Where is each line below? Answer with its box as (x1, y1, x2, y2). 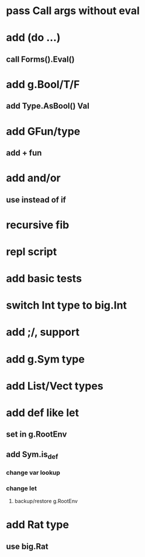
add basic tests (6, 272, 82, 285)
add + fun (6, 148, 42, 158)
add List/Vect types (6, 379, 103, 393)
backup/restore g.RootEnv (14, 498, 78, 505)
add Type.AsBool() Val (6, 101, 89, 111)
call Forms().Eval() (6, 54, 75, 64)
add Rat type (6, 518, 69, 532)
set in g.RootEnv (6, 430, 67, 440)
